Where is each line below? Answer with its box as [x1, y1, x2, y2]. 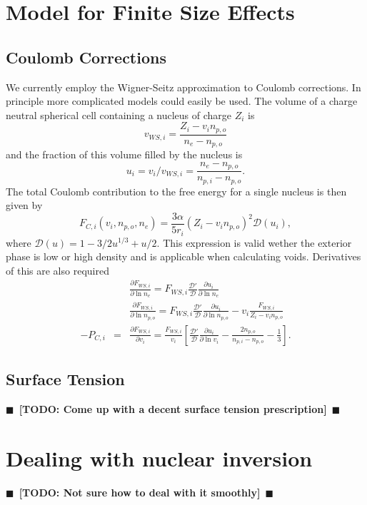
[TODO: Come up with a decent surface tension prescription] [19, 401, 327, 416]
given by [6, 198, 43, 213]
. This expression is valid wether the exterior [156, 235, 352, 250]
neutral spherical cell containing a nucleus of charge [6, 107, 232, 122]
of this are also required [6, 262, 109, 277]
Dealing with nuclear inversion [6, 443, 313, 472]
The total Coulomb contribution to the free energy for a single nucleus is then [6, 183, 347, 198]
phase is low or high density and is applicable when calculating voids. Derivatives [6, 249, 361, 264]
